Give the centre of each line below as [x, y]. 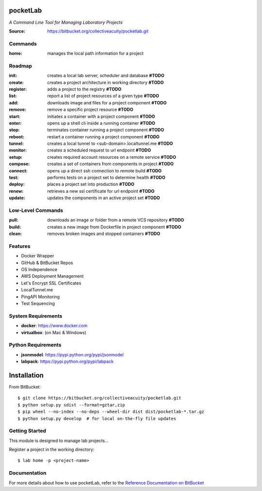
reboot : [16, 136]
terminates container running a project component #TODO [106, 130]
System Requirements [36, 316]
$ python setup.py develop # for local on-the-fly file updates [97, 418]
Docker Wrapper [38, 256]
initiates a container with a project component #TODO [101, 116]
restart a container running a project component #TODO [103, 136]
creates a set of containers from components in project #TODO [111, 164]
